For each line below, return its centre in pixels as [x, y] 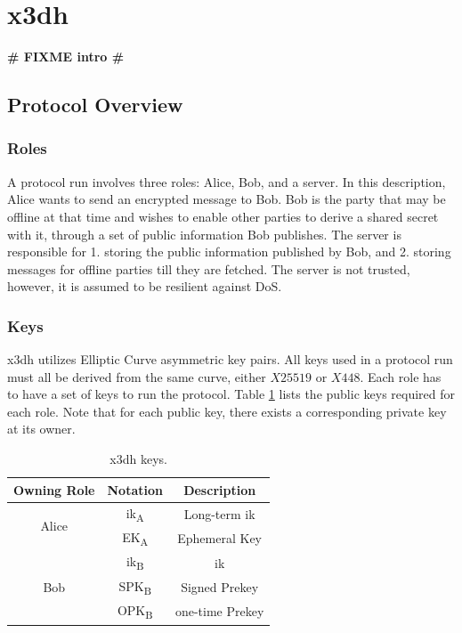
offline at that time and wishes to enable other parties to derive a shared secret [223, 216]
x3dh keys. [138, 459]
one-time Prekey [219, 611]
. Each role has [401, 376]
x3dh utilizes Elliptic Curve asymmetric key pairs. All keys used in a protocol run [230, 359]
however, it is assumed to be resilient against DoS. [145, 286]
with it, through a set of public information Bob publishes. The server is [204, 234]
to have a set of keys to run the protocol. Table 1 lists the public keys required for [231, 394]
